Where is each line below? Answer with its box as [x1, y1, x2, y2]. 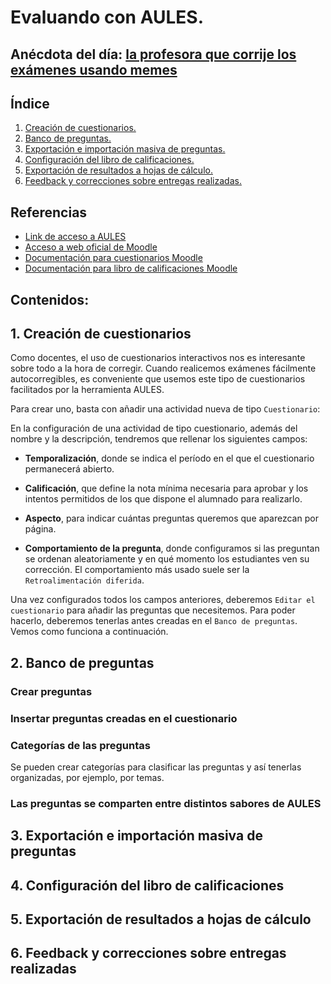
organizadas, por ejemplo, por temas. [10, 771, 165, 783]
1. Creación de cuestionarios [10, 325, 192, 342]
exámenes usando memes [10, 61, 178, 78]
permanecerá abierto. [24, 463, 115, 475]
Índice [10, 95, 50, 112]
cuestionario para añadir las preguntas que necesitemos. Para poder [10, 604, 296, 616]
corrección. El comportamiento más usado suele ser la [24, 564, 250, 576]
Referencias [10, 204, 88, 221]
